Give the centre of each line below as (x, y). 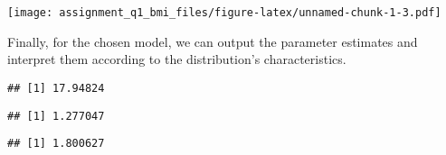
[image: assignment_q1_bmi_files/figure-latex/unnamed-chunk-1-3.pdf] (224, 13)
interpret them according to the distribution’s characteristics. (177, 59)
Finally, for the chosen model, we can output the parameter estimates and (213, 41)
